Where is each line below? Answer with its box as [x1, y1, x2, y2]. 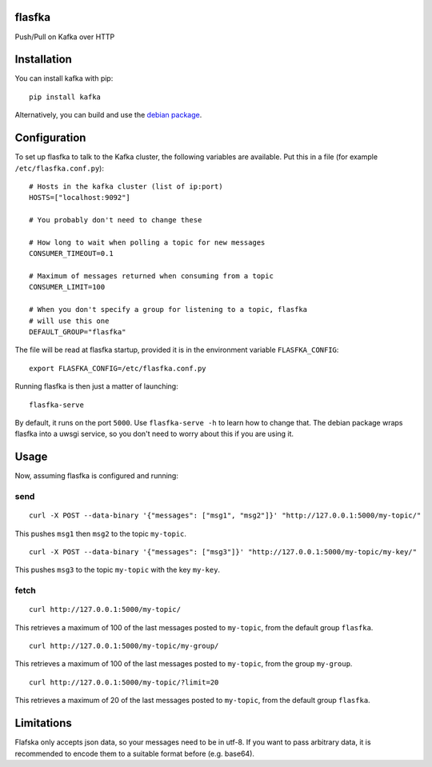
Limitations [14, 717, 72, 730]
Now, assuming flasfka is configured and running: [14, 471, 179, 481]
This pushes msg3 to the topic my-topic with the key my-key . [14, 565, 220, 575]
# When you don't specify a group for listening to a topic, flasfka [29, 305, 308, 314]
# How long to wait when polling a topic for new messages [29, 238, 266, 247]
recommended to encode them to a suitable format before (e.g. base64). [14, 749, 255, 758]
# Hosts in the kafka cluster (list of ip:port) [29, 182, 223, 191]
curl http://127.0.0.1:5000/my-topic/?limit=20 [29, 677, 219, 687]
